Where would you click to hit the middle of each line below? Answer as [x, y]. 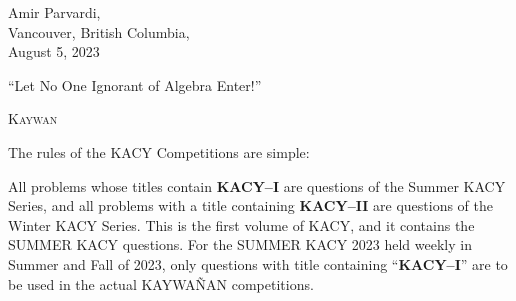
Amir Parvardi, [54, 12]
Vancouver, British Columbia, [99, 31]
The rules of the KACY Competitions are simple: [159, 151]
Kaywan [33, 118]
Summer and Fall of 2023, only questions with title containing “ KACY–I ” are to [258, 263]
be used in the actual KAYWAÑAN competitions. [161, 283]
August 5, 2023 [54, 51]
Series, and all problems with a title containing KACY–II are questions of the [251, 205]
